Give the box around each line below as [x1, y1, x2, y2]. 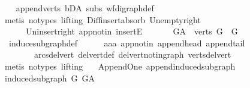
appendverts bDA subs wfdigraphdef [16, 2, 154, 14]
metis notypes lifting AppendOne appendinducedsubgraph [4, 59, 236, 72]
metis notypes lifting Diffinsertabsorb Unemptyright [4, 13, 201, 26]
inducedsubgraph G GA [4, 71, 95, 84]
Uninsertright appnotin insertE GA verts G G [25, 25, 238, 37]
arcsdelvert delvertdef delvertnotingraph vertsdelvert [34, 48, 231, 61]
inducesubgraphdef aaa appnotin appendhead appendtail [8, 36, 245, 49]
